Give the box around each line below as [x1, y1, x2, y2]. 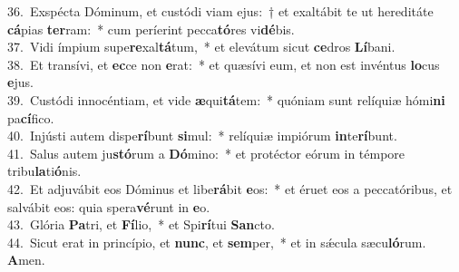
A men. [7, 250, 45, 269]
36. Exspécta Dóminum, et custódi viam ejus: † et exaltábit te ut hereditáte [7, 2, 434, 20]
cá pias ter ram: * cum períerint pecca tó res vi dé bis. [7, 19, 295, 38]
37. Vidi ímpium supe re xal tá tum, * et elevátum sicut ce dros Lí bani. [7, 37, 396, 56]
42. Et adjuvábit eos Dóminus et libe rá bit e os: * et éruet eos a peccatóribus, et [7, 179, 453, 198]
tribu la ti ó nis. [7, 161, 82, 180]
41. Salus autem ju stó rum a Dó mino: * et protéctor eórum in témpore [7, 143, 405, 162]
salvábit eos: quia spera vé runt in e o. [7, 197, 210, 216]
